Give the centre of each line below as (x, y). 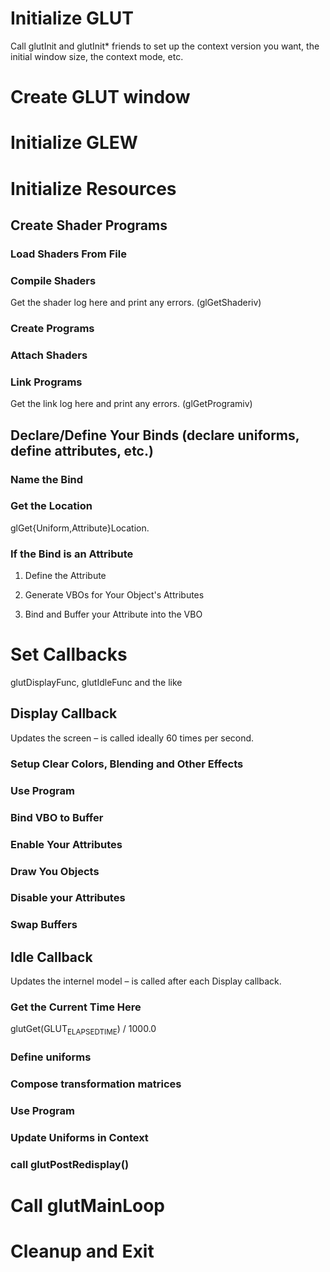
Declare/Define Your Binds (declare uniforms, (155, 435)
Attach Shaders (49, 355)
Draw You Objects (55, 871)
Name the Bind (47, 479)
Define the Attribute (65, 576)
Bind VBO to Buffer (57, 817)
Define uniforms (51, 1057)
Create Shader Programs (89, 225)
